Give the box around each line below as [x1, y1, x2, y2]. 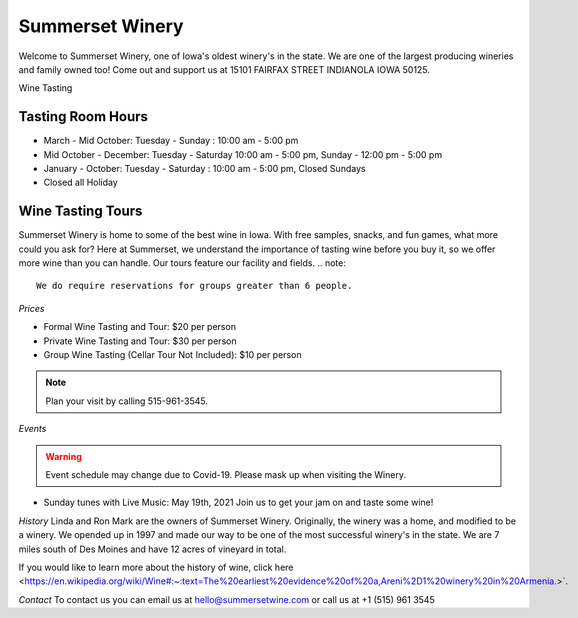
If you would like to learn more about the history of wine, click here [18, 561, 294, 573]
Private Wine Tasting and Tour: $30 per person [43, 335, 237, 347]
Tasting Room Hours [18, 108, 149, 125]
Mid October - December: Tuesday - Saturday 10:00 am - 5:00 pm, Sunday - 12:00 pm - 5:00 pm [43, 148, 443, 160]
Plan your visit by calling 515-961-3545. [45, 395, 209, 407]
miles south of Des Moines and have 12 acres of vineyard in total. [18, 543, 287, 555]
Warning [45, 450, 82, 462]
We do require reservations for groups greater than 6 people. [36, 280, 353, 292]
